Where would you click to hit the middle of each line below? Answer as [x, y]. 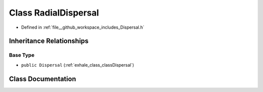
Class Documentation [43, 79]
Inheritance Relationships [49, 41]
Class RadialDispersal [54, 13]
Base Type [22, 55]
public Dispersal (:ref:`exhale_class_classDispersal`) [78, 65]
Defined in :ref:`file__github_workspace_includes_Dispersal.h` [83, 27]
